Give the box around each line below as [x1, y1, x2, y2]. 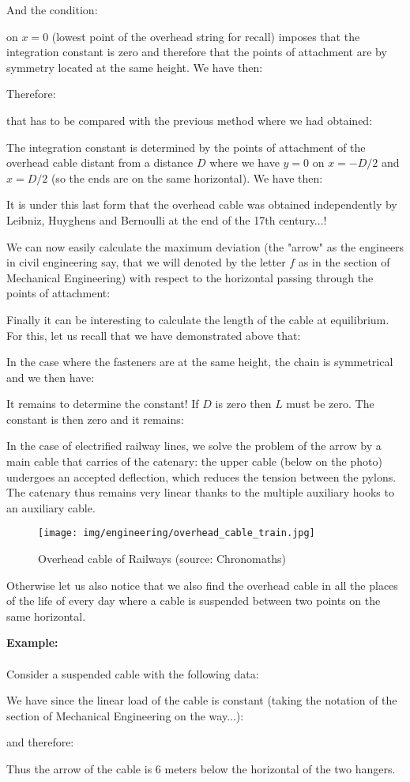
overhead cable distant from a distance [6, 154, 194, 171]
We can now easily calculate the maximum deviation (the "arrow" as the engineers [6, 238, 404, 255]
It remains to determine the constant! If [6, 395, 199, 412]
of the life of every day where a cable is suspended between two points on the [6, 592, 381, 609]
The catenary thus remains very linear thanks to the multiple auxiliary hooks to [6, 484, 394, 501]
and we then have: [6, 368, 95, 385]
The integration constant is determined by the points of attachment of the [6, 138, 366, 155]
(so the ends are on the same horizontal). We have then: [51, 169, 323, 186]
